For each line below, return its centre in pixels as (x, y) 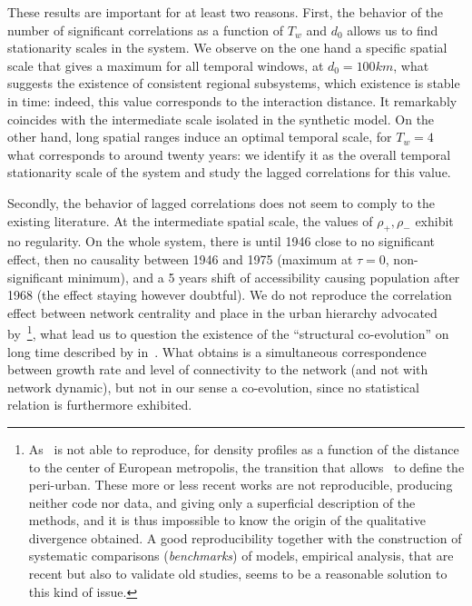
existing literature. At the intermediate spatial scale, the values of (190, 220)
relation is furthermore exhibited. (100, 405)
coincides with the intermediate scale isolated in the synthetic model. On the (221, 119)
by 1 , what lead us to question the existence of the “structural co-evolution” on (228, 332)
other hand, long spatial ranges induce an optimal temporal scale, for (200, 137)
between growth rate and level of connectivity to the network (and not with (218, 369)
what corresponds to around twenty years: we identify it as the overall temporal (229, 154)
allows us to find (393, 30)
